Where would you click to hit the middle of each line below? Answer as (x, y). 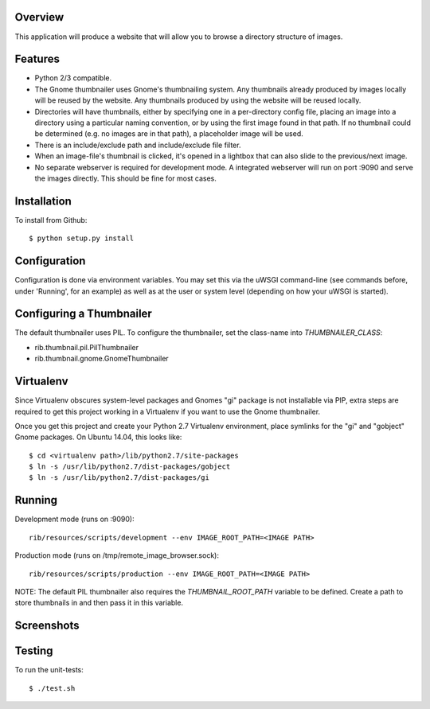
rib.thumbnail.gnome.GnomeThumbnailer (102, 359)
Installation (43, 201)
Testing (34, 651)
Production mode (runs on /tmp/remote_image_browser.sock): (117, 555)
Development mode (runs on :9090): (74, 519)
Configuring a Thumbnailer (84, 314)
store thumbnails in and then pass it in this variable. (99, 603)
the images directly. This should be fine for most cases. (125, 178)
